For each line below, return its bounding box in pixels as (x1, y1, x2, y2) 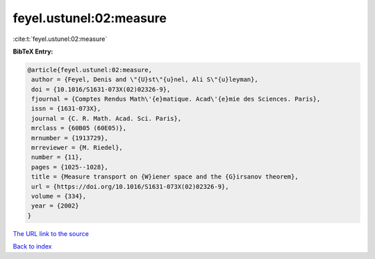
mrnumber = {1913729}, (31, 134, 109, 142)
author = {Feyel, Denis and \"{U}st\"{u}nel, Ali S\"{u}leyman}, (31, 76, 258, 83)
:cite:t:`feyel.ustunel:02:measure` (12, 35, 108, 43)
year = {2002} (31, 202, 79, 210)
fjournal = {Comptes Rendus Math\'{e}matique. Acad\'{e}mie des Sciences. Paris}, (31, 95, 321, 103)
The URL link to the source (12, 229, 90, 237)
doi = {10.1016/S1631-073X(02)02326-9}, (31, 85, 171, 93)
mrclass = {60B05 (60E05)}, (31, 124, 127, 132)
